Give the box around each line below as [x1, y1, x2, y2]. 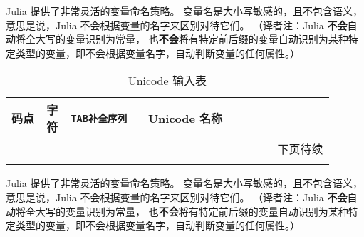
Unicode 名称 [147, 110, 223, 127]
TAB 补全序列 [71, 113, 128, 125]
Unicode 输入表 [128, 72, 207, 89]
